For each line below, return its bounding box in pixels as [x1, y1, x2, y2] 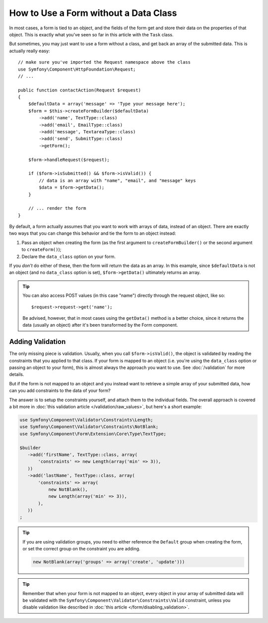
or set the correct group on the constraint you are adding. [22, 546, 141, 552]
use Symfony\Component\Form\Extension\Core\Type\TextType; [19, 431, 166, 437]
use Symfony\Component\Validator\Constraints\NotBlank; [19, 424, 159, 430]
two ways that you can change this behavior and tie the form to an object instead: [9, 230, 176, 236]
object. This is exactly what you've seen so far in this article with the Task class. [9, 31, 174, 37]
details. [9, 371, 24, 377]
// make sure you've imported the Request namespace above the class [18, 60, 191, 65]
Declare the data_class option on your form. [21, 254, 116, 260]
